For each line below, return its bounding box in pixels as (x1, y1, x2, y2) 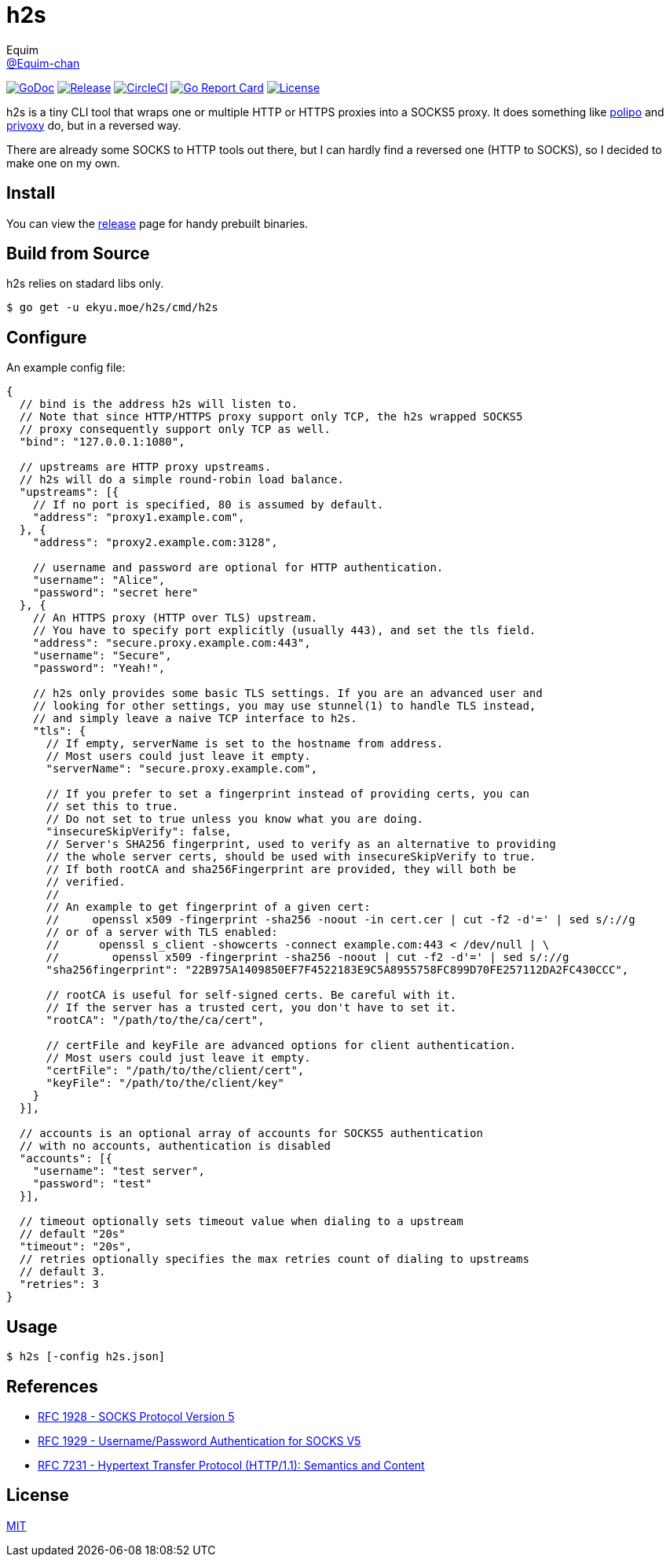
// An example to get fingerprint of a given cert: (46, 901, 371, 914)
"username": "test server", (32, 1165, 205, 1178)
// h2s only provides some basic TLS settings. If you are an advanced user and (32, 687, 543, 700)
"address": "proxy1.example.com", (32, 511, 245, 524)
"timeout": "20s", (19, 1240, 133, 1253)
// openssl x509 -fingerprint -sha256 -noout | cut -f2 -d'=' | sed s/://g (46, 951, 569, 964)
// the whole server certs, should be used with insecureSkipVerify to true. (46, 850, 536, 864)
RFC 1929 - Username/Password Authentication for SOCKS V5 (38, 1433, 361, 1447)
